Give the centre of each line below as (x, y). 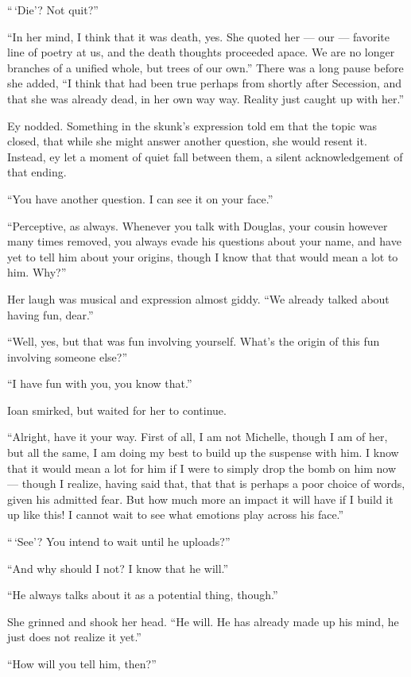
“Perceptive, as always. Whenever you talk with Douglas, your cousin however (198, 225)
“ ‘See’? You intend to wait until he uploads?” (119, 542)
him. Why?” (37, 272)
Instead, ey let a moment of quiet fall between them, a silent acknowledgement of (205, 156)
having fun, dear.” (50, 314)
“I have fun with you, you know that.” (100, 383)
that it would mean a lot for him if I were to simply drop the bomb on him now (202, 468)
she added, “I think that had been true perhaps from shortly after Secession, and (205, 83)
